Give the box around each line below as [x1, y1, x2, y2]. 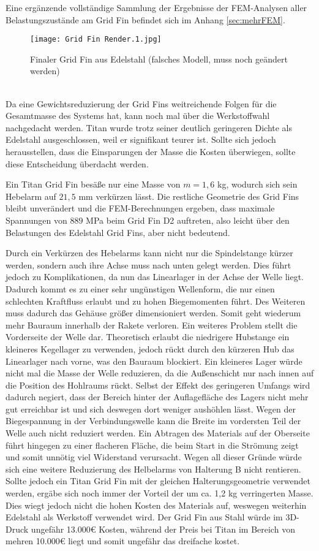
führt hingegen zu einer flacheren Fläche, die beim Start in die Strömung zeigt [6, 438, 299, 451]
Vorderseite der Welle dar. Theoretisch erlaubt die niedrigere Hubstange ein [6, 330, 290, 343]
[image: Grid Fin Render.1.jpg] [30, 35, 162, 44]
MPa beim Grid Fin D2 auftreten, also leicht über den [86, 213, 290, 226]
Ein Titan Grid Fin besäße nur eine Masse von [6, 178, 181, 191]
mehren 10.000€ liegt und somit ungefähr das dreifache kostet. [6, 534, 240, 547]
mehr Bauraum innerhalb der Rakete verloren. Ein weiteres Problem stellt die [6, 318, 298, 331]
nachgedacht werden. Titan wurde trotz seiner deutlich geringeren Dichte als [6, 121, 293, 134]
